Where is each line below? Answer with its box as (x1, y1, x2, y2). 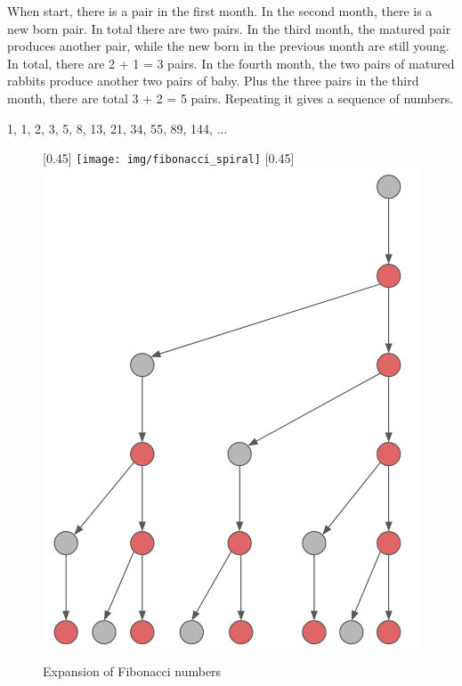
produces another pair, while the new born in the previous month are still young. (7, 37, 450, 55)
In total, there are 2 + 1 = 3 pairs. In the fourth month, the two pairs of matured (7, 53, 455, 72)
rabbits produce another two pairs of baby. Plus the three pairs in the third (7, 71, 419, 90)
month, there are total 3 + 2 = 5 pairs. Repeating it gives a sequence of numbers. (7, 88, 454, 107)
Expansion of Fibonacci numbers (43, 662, 222, 681)
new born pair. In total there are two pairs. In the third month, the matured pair (7, 19, 451, 37)
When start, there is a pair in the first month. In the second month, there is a (7, 2, 433, 20)
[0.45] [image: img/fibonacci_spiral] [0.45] (43, 149, 295, 167)
